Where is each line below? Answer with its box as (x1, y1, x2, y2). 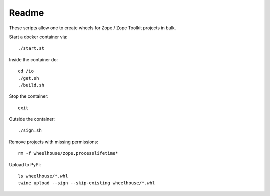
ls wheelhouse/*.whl (18, 173, 68, 179)
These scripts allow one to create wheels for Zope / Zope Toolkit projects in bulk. (9, 25, 176, 31)
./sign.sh (18, 128, 42, 133)
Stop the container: (9, 93, 49, 99)
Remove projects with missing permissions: (9, 139, 98, 145)
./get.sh (18, 75, 39, 81)
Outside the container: (9, 116, 55, 122)
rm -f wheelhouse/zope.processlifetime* (18, 150, 118, 156)
